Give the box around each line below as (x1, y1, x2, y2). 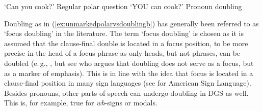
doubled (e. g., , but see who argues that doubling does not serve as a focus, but (4, 57, 254, 68)
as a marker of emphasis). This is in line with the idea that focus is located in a (4, 67, 253, 78)
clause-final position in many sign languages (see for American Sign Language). (4, 78, 251, 88)
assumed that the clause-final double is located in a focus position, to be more (4, 38, 248, 48)
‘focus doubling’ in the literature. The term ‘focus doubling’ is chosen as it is (4, 28, 244, 39)
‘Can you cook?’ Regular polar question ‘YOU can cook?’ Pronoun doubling (4, 1, 242, 11)
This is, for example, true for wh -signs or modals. (4, 97, 157, 108)
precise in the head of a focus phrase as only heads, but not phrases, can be (4, 48, 241, 58)
